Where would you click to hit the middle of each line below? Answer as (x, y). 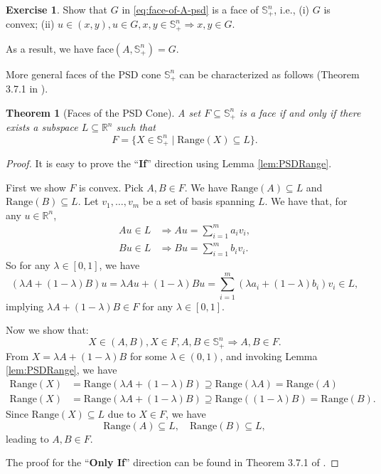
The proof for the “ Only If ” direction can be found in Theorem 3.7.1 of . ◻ (172, 462)
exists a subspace (42, 127)
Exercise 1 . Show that (57, 9)
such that (136, 127)
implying (25, 306)
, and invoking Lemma (269, 355)
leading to (27, 438)
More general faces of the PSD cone (84, 74)
